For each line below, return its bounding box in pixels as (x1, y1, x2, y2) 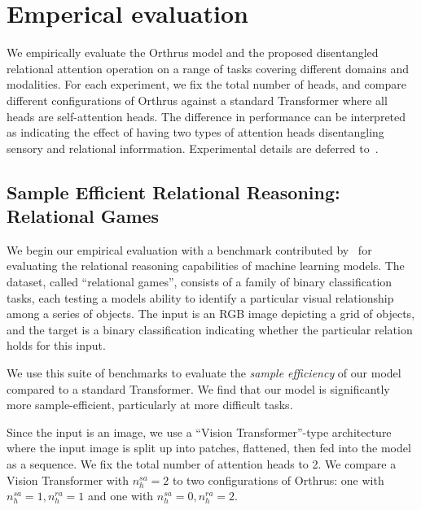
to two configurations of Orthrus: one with (172, 471, 384, 488)
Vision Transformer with (7, 471, 129, 488)
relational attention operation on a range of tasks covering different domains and (7, 59, 409, 76)
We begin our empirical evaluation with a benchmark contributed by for (7, 241, 372, 258)
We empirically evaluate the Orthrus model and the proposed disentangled (7, 44, 379, 61)
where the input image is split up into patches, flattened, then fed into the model (7, 439, 411, 456)
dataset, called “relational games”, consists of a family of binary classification (7, 273, 392, 290)
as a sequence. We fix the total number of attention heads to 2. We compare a (7, 456, 397, 472)
